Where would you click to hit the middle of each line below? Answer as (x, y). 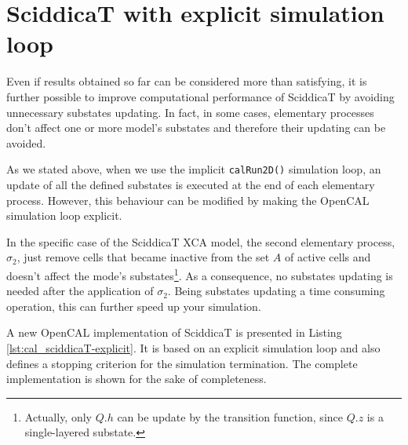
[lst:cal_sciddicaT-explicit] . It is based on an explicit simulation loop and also (193, 347)
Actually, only (58, 416)
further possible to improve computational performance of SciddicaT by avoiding (200, 96)
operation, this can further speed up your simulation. (134, 306)
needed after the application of (80, 291)
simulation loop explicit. (64, 215)
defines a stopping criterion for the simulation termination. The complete (182, 363)
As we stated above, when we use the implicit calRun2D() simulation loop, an (194, 169)
